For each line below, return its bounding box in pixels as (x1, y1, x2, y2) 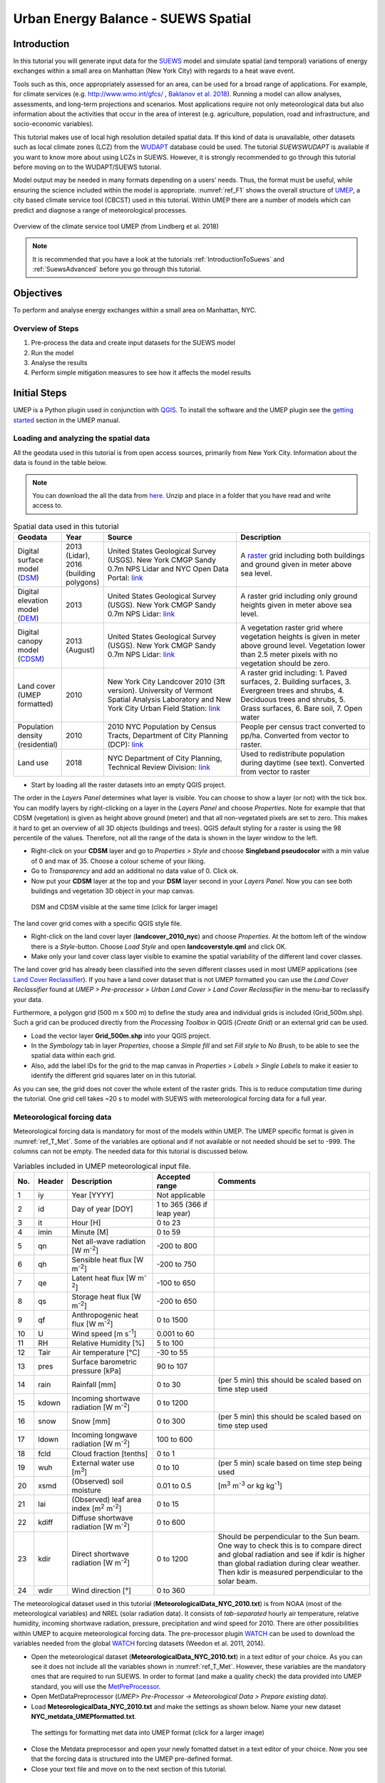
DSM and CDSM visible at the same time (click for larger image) (31, 903, 218, 911)
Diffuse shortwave (71, 1513, 133, 1523)
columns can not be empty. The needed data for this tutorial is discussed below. (13, 1147, 249, 1155)
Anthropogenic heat (71, 1310, 139, 1320)
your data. (13, 995, 43, 1003)
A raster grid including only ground (240, 591, 358, 601)
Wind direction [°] (71, 1585, 131, 1595)
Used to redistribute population (240, 749, 345, 759)
